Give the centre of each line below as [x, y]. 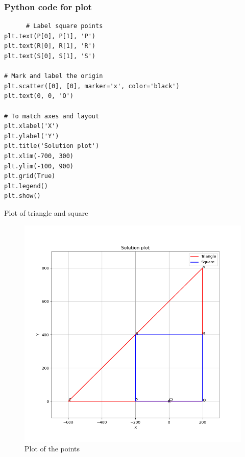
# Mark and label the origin [54, 76]
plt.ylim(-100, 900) [39, 166]
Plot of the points [52, 449]
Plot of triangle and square [46, 212]
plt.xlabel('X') [32, 126]
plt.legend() [26, 186]
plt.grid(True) [30, 176]
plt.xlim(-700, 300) [39, 156]
